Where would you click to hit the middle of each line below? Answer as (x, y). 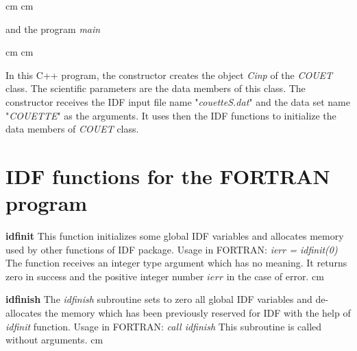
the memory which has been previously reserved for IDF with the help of (198, 313)
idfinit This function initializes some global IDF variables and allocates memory (175, 236)
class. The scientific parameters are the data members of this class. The (156, 88)
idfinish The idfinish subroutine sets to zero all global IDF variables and (159, 299)
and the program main (53, 29)
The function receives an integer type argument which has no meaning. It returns (176, 263)
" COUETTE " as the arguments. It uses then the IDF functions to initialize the (171, 115)
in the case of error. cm (275, 276)
